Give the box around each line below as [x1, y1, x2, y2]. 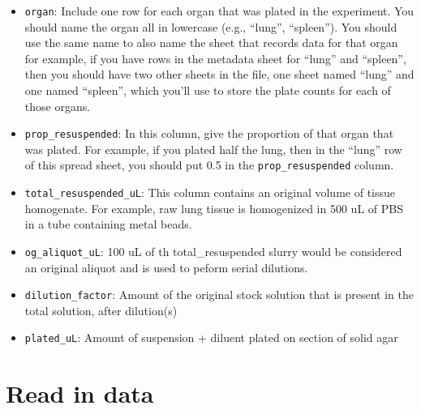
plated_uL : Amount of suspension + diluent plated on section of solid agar [24, 329, 398, 346]
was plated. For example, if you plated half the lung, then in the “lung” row [24, 140, 402, 157]
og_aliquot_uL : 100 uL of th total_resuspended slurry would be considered [24, 242, 402, 259]
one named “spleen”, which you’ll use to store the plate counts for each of [24, 82, 391, 99]
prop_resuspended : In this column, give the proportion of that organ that [24, 125, 394, 142]
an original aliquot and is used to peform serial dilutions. [24, 258, 308, 275]
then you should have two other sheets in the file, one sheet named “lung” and [24, 66, 415, 83]
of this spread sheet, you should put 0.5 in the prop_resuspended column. [24, 156, 394, 173]
